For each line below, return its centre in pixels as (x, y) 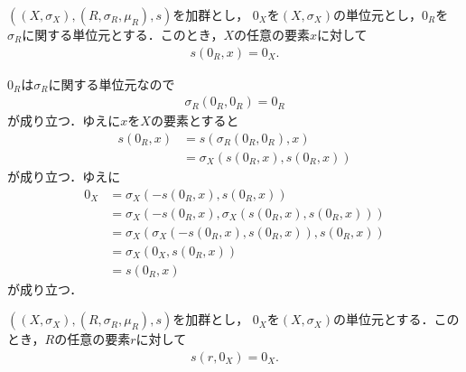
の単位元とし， (377, 14)
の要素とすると (195, 121)
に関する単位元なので (112, 84)
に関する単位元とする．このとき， (123, 34)
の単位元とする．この (396, 319)
